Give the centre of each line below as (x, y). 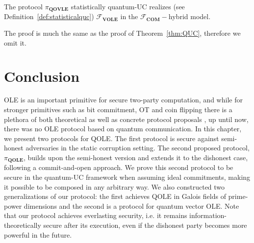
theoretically (23, 225)
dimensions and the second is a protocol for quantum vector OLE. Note (131, 206)
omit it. (15, 42)
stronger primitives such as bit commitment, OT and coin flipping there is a (118, 109)
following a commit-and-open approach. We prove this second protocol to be (119, 167)
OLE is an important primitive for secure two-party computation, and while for (123, 100)
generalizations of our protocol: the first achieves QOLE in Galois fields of (115, 196)
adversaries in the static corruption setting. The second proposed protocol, (138, 148)
